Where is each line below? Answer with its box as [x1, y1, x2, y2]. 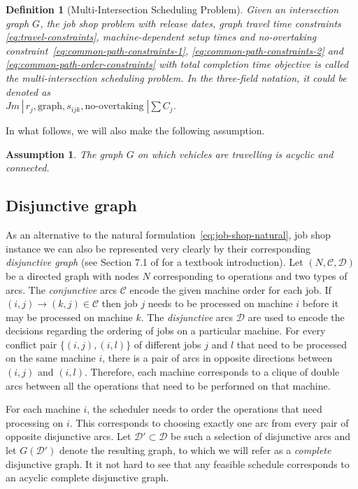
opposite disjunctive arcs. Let [6, 429, 131, 444]
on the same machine [6, 350, 96, 365]
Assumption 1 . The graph [6, 146, 123, 161]
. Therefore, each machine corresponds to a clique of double [84, 364, 340, 379]
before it [302, 296, 339, 311]
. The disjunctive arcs [141, 309, 234, 324]
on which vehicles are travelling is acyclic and [137, 146, 334, 161]
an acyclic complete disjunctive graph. [6, 470, 169, 485]
